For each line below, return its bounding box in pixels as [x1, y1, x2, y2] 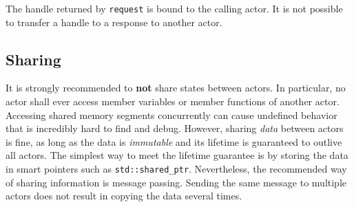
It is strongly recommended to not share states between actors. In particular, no [6, 80, 346, 95]
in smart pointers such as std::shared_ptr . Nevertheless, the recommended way [6, 162, 347, 176]
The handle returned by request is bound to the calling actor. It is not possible [6, 1, 343, 15]
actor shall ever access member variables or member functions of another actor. [6, 94, 340, 109]
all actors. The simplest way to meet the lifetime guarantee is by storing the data [6, 148, 348, 162]
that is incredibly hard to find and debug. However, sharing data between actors [6, 121, 344, 135]
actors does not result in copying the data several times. [6, 188, 242, 203]
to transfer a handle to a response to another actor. [6, 14, 222, 29]
